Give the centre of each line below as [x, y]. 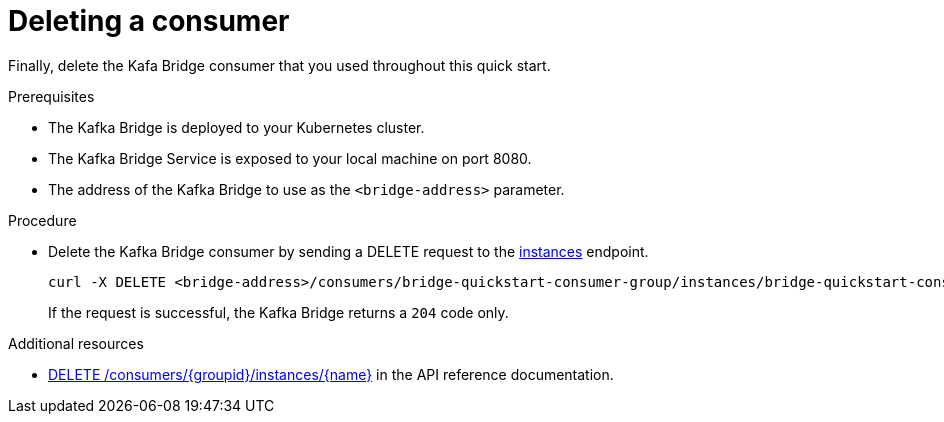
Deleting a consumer [149, 21]
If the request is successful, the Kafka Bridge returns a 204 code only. [278, 312]
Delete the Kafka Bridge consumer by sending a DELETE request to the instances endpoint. [348, 251]
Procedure [42, 220]
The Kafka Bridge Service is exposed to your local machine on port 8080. [290, 158]
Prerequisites [51, 96]
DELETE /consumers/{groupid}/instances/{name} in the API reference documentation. [331, 374]
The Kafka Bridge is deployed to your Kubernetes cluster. [236, 127]
